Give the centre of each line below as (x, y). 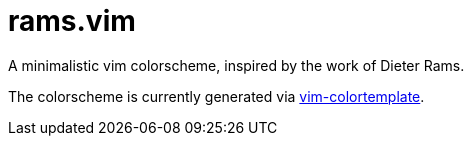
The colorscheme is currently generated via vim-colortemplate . (216, 96)
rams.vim (72, 21)
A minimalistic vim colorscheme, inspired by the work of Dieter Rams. (236, 65)
